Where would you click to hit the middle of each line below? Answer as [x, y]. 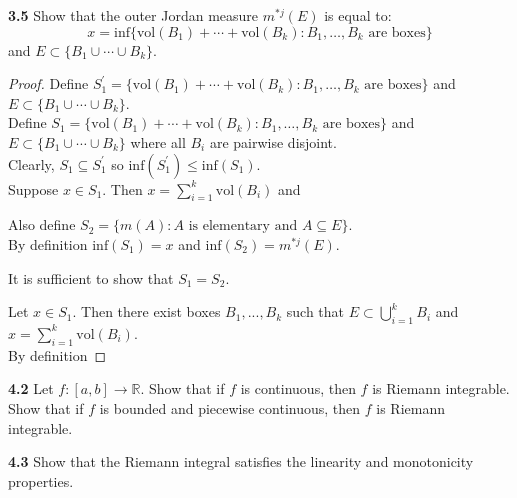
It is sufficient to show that [91, 277]
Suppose [33, 188]
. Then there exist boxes [146, 311]
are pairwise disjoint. [273, 141]
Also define [42, 224]
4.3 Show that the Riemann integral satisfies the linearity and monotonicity [241, 461]
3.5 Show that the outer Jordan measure [133, 15]
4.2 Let [31, 388]
